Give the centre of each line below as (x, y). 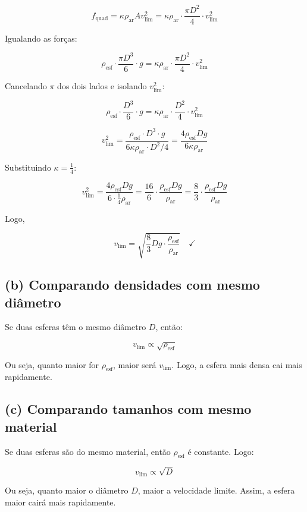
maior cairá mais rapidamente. (60, 502)
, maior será (134, 364)
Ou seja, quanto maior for (52, 364)
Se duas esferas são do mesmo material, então (88, 451)
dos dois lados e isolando (102, 85)
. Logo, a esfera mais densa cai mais (237, 364)
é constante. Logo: (221, 451)
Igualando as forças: (41, 38)
